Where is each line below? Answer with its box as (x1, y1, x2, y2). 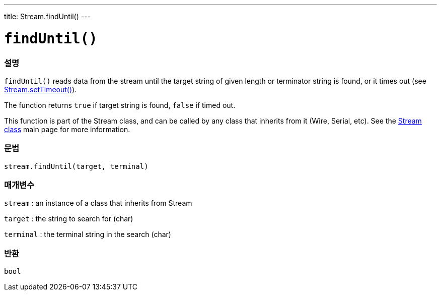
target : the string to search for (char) (4, 214, 133, 223)
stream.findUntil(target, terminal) (4, 162, 149, 170)
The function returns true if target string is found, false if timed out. (4, 100, 236, 109)
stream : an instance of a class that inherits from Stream (4, 199, 192, 208)
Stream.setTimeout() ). (4, 85, 77, 94)
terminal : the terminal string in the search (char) (4, 230, 171, 239)
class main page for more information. (4, 125, 130, 134)
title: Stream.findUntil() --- (4, 12, 91, 21)
